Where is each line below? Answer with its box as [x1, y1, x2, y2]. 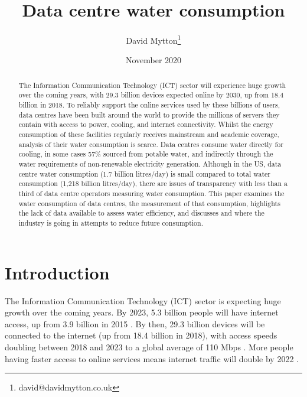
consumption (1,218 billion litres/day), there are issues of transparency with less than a [18, 178, 288, 188]
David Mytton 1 [126, 32, 181, 46]
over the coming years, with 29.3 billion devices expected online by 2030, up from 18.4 [18, 90, 284, 100]
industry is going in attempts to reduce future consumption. [18, 217, 203, 227]
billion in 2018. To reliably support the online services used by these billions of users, [18, 100, 280, 110]
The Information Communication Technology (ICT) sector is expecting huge [5, 294, 281, 307]
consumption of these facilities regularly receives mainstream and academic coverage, [18, 129, 279, 139]
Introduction [5, 260, 110, 284]
